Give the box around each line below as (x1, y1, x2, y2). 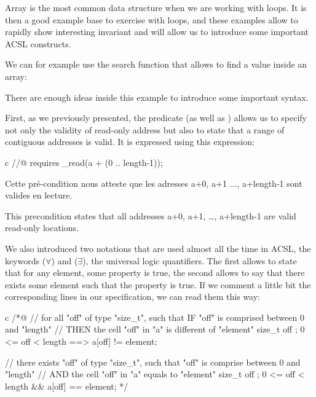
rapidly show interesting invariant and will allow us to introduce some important (5, 25, 309, 38)
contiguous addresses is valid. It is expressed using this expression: (5, 135, 255, 148)
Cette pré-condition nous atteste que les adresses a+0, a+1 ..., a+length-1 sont (5, 176, 302, 189)
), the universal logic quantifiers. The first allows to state (82, 254, 297, 267)
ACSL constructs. (5, 37, 71, 50)
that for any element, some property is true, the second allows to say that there (5, 266, 305, 279)
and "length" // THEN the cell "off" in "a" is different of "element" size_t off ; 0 (5, 323, 305, 336)
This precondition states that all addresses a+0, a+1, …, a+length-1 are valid (5, 209, 296, 222)
